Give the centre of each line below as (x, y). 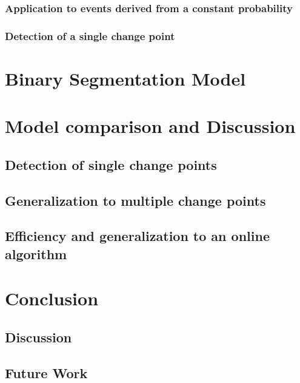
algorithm (36, 253)
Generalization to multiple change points (135, 200)
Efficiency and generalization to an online (137, 236)
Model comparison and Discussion (150, 126)
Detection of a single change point (90, 36)
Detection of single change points (111, 164)
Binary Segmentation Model (125, 78)
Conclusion (52, 298)
